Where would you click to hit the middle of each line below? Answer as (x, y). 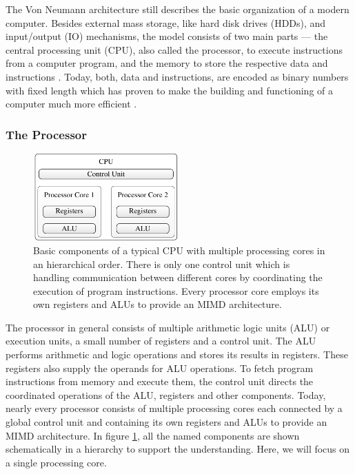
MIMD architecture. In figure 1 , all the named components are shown (153, 435)
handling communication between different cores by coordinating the (178, 277)
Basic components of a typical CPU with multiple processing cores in (179, 250)
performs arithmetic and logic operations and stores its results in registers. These (177, 354)
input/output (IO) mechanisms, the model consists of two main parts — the (167, 36)
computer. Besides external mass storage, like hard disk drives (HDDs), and (166, 22)
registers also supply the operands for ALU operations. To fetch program (160, 368)
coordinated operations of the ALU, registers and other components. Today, (166, 394)
